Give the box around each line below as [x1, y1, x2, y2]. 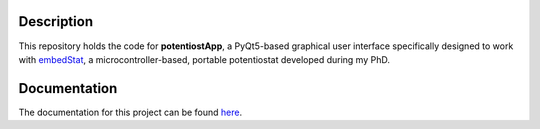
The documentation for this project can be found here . [18, 106, 243, 118]
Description [18, 13, 94, 30]
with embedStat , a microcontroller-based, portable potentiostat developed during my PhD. [18, 53, 390, 65]
